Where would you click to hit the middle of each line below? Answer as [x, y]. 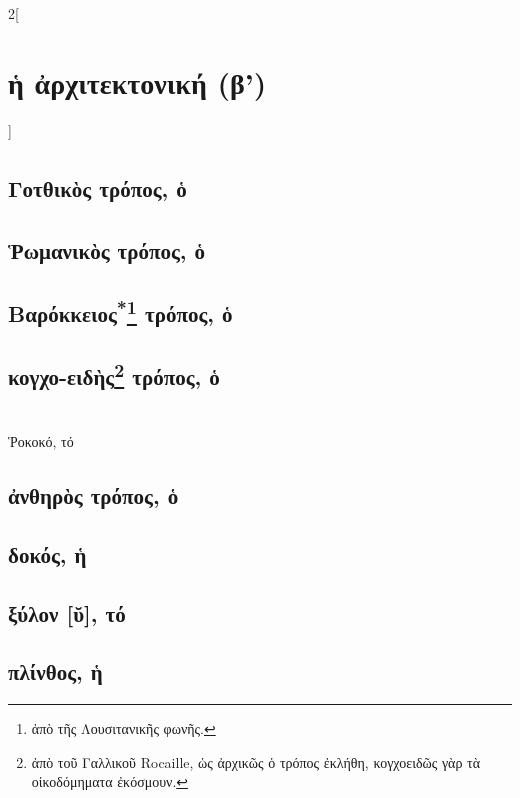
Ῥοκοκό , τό [41, 441]
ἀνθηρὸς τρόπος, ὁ [93, 495]
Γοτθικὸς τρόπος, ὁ [97, 187]
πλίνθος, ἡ [55, 671]
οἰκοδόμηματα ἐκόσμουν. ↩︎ [110, 781]
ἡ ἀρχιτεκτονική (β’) [137, 81]
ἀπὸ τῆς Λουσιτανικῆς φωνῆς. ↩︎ [123, 728]
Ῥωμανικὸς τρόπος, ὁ [107, 250]
